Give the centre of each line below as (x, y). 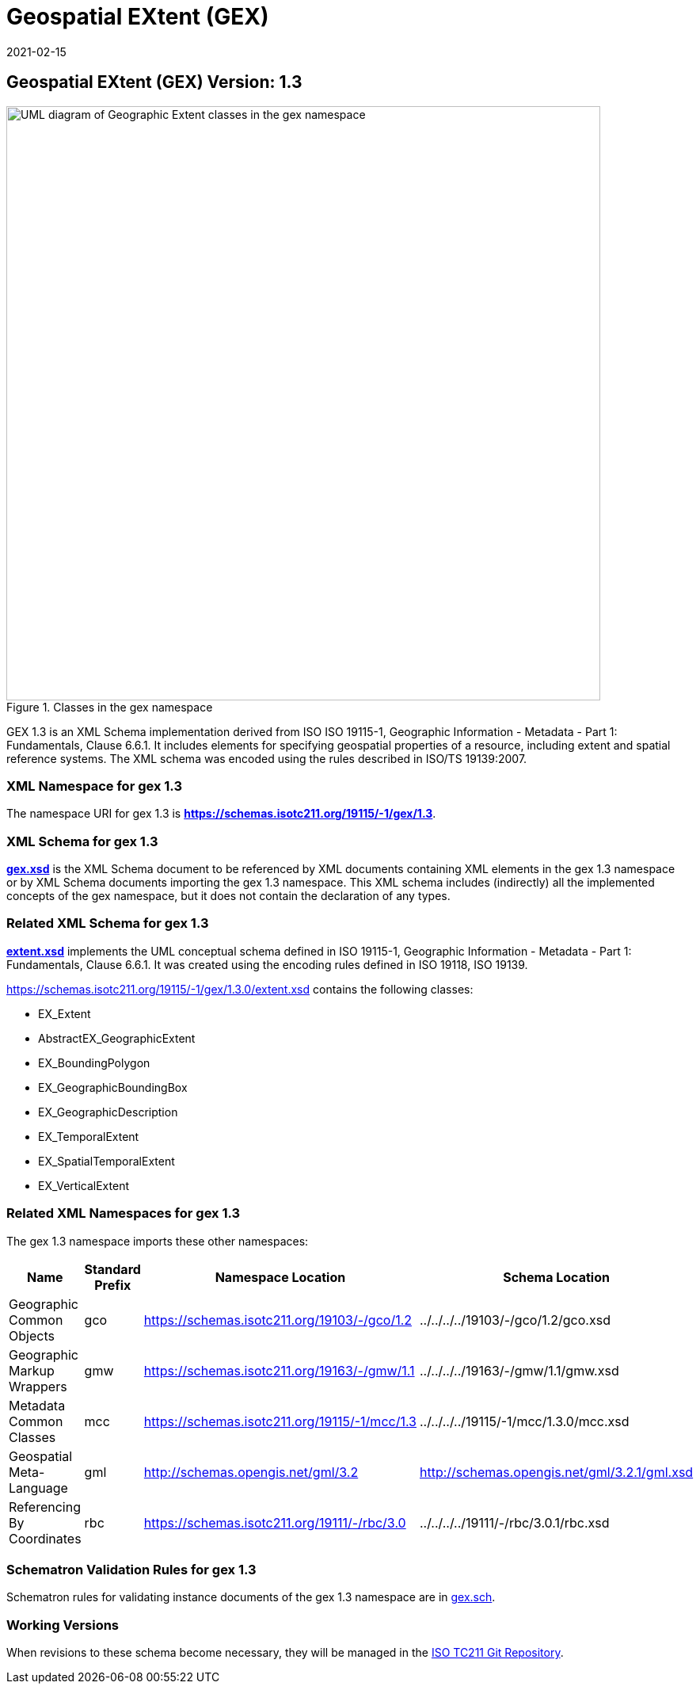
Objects (32, 1335)
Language (38, 1488)
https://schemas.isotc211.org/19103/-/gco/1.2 (278, 1320)
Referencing (45, 1507)
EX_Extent (65, 1013)
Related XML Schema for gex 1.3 (108, 923)
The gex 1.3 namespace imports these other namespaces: (158, 1241)
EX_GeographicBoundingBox (113, 1087)
